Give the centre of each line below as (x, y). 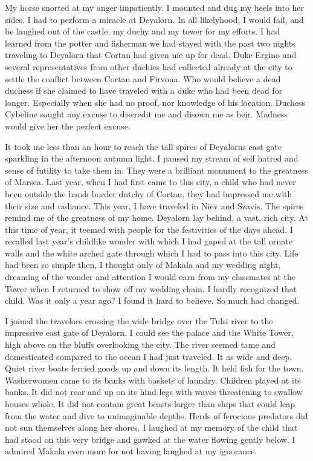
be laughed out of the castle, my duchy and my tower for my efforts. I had (143, 31)
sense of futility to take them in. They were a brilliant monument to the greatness (156, 170)
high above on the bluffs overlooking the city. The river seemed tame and (140, 345)
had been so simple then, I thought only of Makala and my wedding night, (143, 265)
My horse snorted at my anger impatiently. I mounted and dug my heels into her (155, 7)
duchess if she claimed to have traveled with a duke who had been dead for (144, 90)
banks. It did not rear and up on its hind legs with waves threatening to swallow (154, 392)
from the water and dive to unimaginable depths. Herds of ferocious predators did (156, 415)
